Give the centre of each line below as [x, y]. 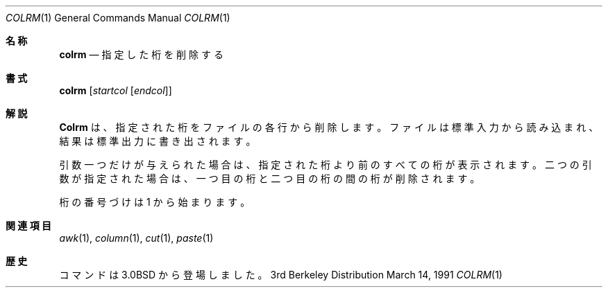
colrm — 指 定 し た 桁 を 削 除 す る [141, 54]
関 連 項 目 [28, 225]
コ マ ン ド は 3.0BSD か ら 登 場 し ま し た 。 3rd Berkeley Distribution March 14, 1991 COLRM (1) [281, 275]
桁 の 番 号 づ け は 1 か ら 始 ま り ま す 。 [155, 202]
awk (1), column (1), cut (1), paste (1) [136, 238]
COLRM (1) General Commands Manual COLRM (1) [118, 18]
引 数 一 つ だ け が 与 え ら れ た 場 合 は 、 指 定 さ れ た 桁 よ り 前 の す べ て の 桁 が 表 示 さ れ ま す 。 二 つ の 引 [326, 165]
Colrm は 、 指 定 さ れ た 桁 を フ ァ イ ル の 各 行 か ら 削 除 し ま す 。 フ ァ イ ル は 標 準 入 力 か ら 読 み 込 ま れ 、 [329, 127]
